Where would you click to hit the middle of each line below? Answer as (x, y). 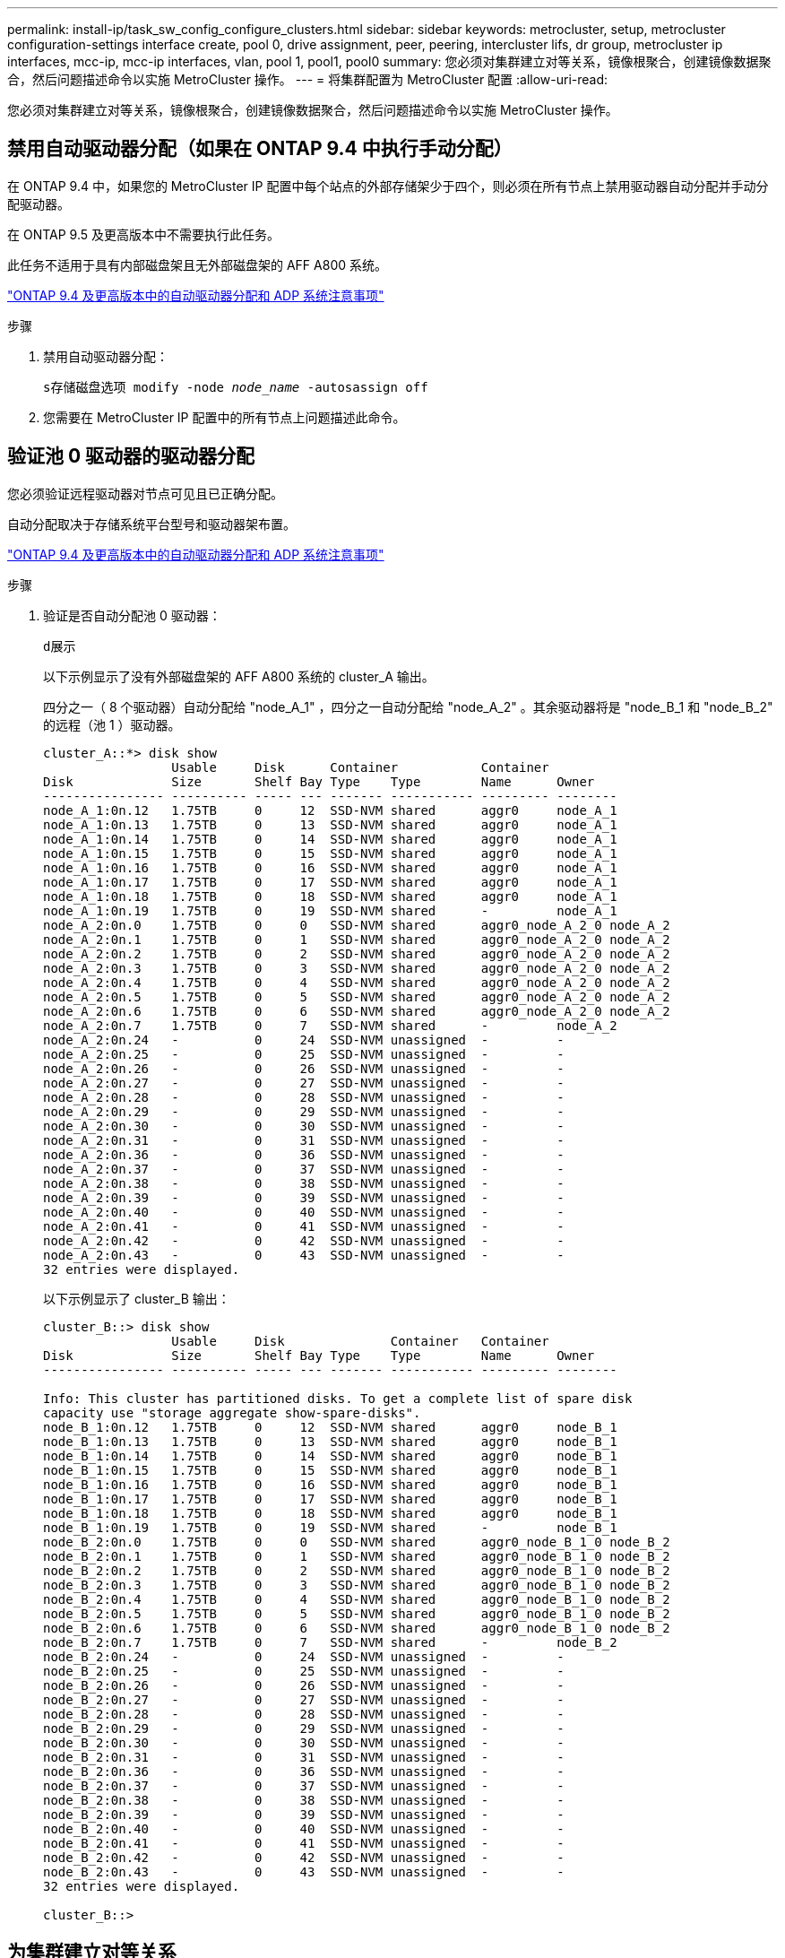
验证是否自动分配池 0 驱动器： (132, 615)
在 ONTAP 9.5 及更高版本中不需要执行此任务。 (143, 234)
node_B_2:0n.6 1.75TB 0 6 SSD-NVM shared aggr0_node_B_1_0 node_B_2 (357, 1628)
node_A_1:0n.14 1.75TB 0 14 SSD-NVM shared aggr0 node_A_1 (330, 839)
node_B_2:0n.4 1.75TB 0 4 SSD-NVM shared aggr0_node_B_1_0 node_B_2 (357, 1599)
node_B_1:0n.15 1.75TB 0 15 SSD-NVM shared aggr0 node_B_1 (330, 1470)
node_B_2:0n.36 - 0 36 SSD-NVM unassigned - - (304, 1771)
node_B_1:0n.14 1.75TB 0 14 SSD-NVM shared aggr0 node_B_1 (330, 1456)
